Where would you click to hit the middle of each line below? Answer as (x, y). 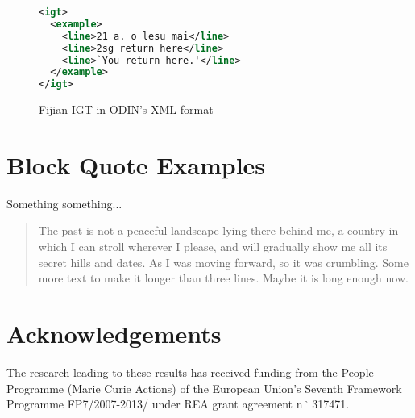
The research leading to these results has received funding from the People (190, 372)
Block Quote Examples (136, 164)
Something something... (64, 203)
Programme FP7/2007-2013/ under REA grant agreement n (155, 404)
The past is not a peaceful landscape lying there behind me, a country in (218, 230)
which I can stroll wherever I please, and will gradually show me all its (213, 247)
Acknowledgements (114, 333)
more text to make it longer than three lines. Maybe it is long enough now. (223, 278)
